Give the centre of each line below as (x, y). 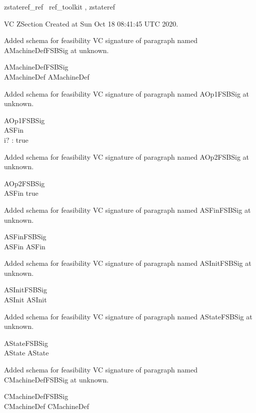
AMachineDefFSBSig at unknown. (56, 50)
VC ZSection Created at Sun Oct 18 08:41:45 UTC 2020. (91, 23)
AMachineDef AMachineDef (47, 76)
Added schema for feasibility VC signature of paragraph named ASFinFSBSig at (127, 210)
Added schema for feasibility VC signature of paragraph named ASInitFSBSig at (128, 263)
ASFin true (21, 193)
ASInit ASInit (25, 300)
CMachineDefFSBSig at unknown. (56, 379)
